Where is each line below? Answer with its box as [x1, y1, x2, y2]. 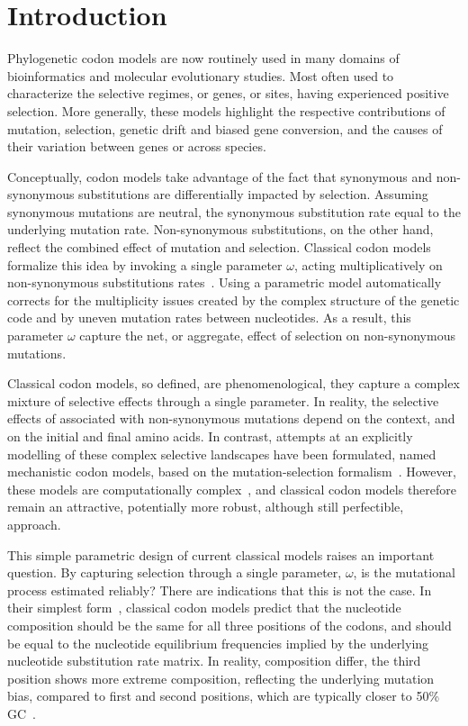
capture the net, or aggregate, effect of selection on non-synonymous [79, 326, 455, 345]
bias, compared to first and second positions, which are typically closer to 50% [7, 686, 440, 705]
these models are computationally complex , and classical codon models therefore [7, 479, 457, 498]
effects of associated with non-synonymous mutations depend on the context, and [7, 409, 455, 428]
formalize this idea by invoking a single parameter [7, 255, 283, 274]
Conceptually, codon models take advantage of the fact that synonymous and [7, 167, 432, 186]
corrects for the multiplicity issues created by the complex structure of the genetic [7, 290, 460, 309]
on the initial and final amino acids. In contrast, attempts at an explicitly [7, 427, 413, 445]
